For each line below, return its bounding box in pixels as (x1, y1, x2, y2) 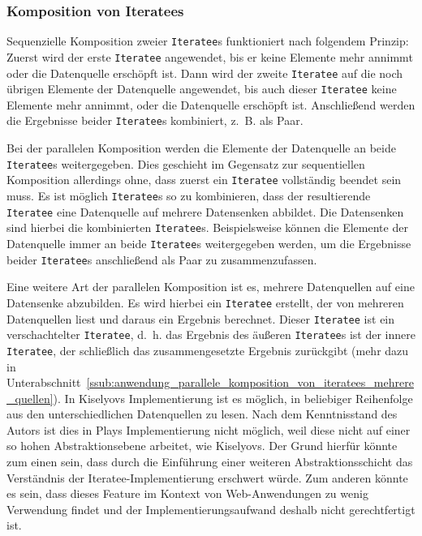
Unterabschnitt (6, 374, 81, 391)
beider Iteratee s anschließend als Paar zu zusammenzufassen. (6, 251, 317, 268)
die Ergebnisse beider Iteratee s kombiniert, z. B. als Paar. (6, 112, 304, 129)
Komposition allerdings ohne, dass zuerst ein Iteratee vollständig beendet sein (6, 171, 402, 188)
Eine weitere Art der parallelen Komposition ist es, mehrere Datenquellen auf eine (6, 278, 415, 295)
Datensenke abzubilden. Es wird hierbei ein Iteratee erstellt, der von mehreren (6, 294, 404, 311)
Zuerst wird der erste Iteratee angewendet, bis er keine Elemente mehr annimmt (6, 48, 413, 65)
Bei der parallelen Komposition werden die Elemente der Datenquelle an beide (6, 139, 396, 157)
